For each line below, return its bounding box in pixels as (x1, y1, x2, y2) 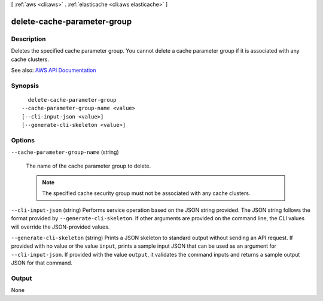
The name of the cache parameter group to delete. (26, 162, 151, 169)
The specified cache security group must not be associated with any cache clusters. (42, 190, 251, 197)
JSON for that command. (11, 259, 73, 266)
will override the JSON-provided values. (11, 223, 110, 230)
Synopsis (11, 81, 39, 90)
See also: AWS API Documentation (11, 66, 96, 74)
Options (11, 136, 35, 144)
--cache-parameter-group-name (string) (11, 148, 119, 156)
